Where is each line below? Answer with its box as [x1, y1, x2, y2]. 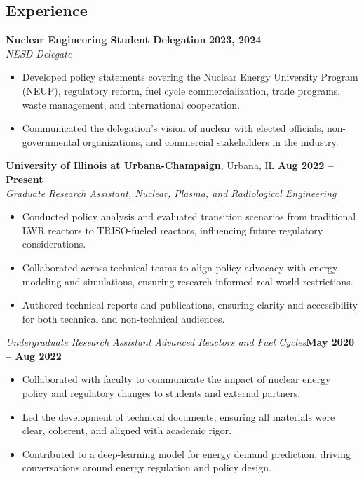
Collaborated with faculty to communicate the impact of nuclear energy [22, 372, 331, 386]
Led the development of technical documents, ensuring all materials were [22, 409, 335, 424]
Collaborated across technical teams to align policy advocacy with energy [22, 259, 338, 274]
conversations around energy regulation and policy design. [22, 460, 271, 475]
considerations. [22, 236, 86, 251]
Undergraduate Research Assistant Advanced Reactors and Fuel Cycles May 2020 [6, 335, 355, 349]
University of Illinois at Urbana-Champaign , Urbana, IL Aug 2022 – [6, 158, 334, 173]
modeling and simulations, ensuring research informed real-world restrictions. [22, 274, 353, 288]
